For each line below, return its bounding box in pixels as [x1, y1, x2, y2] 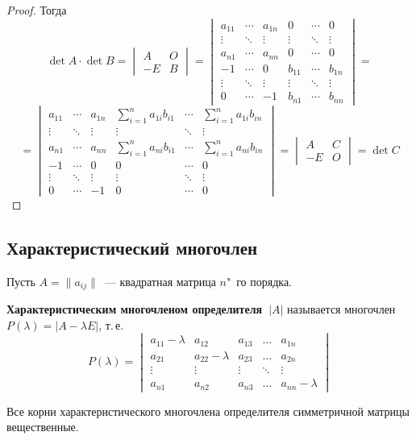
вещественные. [6, 418, 79, 435]
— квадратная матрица [104, 272, 216, 289]
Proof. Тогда [6, 2, 67, 18]
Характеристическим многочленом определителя [6, 300, 263, 317]
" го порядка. [226, 272, 293, 289]
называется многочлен [287, 300, 396, 317]
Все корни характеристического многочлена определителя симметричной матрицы [6, 402, 410, 419]
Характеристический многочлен [6, 235, 258, 259]
